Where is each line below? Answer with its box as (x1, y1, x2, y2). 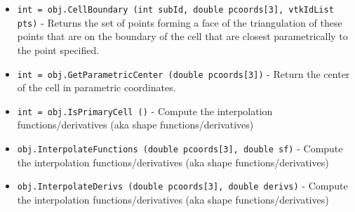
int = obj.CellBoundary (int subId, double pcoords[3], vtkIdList (17, 5, 334, 15)
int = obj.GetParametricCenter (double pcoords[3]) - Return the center (17, 66, 350, 81)
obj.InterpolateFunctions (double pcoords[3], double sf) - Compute (17, 141, 343, 155)
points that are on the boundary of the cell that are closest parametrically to (17, 29, 348, 44)
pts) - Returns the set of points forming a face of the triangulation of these (17, 15, 342, 29)
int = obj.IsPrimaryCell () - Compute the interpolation (17, 103, 273, 118)
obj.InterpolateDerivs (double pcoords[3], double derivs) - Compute (17, 178, 348, 193)
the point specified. (17, 42, 100, 57)
